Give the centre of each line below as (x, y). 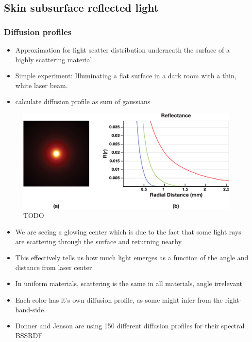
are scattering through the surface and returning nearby (99, 241)
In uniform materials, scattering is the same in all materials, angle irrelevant (129, 283)
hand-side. (31, 309)
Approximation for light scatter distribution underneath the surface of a (122, 50)
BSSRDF (29, 335)
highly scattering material (54, 59)
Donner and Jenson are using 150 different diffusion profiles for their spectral (130, 326)
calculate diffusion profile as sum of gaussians (83, 101)
